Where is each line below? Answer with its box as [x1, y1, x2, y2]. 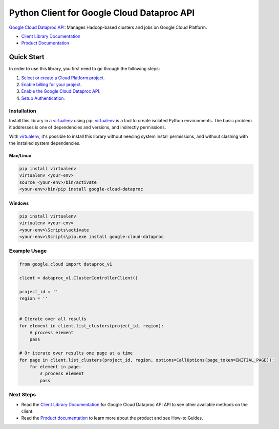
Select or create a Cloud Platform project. [21, 75, 105, 81]
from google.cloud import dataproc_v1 [19, 261, 112, 267]
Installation [9, 107, 37, 114]
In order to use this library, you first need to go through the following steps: [9, 66, 160, 72]
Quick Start [9, 53, 44, 61]
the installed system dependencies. [9, 140, 81, 146]
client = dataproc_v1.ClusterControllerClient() [19, 275, 138, 280]
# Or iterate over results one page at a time [19, 350, 133, 356]
